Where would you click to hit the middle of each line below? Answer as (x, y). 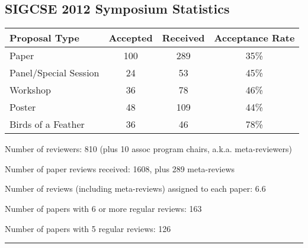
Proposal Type (44, 38)
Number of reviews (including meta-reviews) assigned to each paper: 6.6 (135, 189)
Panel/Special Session (54, 73)
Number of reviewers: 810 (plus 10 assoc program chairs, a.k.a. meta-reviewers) (148, 149)
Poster (23, 107)
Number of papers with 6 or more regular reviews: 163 (103, 208)
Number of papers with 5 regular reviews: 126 (88, 228)
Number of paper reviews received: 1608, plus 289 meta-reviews (120, 168)
